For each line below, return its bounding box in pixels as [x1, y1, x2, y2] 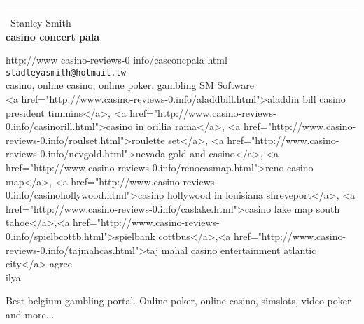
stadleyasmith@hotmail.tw [6, 67, 126, 78]
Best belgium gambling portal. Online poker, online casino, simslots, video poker [6, 293, 351, 308]
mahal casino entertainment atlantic [161, 242, 316, 257]
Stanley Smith [10, 15, 71, 29]
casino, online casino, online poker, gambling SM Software [6, 78, 254, 92]
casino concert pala [6, 29, 100, 43]
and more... [6, 307, 55, 321]
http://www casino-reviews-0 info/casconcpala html [6, 52, 227, 67]
